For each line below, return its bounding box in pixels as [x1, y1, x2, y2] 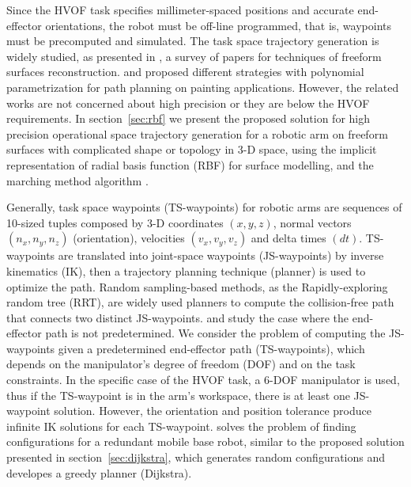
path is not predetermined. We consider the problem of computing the [45, 325, 386, 341]
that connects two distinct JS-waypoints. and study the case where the [6, 309, 349, 325]
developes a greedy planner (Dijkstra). [6, 464, 192, 481]
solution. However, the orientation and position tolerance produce [54, 402, 371, 419]
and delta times [251, 230, 326, 246]
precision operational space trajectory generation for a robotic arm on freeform [6, 125, 388, 142]
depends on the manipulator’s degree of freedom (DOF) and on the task [6, 356, 356, 372]
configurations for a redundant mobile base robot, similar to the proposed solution [6, 433, 405, 450]
